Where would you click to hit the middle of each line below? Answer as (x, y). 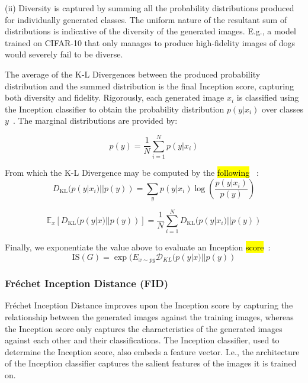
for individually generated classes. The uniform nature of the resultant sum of (146, 19)
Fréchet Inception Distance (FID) (87, 283)
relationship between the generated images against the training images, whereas (149, 317)
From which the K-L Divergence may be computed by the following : (132, 173)
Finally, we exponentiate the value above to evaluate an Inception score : (138, 247)
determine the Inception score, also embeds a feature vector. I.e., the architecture (152, 351)
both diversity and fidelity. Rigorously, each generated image (115, 97)
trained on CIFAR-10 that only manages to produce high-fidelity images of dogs (150, 42)
